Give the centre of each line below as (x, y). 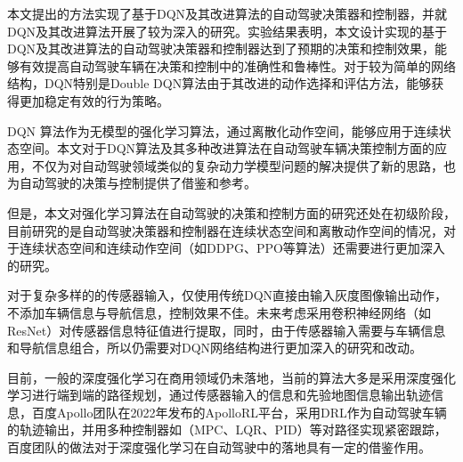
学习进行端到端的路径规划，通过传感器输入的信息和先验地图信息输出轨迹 (219, 395)
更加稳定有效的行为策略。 (94, 100)
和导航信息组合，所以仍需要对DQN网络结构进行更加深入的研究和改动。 (215, 348)
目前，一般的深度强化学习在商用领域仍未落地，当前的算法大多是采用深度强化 (231, 377)
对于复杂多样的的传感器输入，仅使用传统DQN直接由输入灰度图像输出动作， (227, 295)
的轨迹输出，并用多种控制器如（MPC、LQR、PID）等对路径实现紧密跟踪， (227, 430)
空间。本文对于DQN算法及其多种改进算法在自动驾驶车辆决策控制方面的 (227, 148)
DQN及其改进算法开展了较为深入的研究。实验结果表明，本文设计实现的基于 (227, 31)
